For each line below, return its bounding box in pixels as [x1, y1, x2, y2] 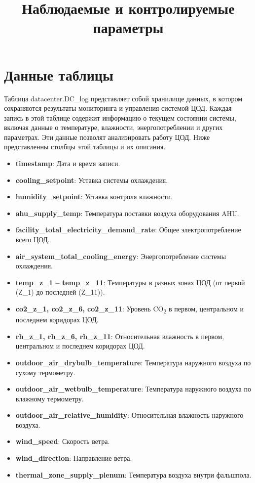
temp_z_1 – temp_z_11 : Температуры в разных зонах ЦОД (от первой [15, 277, 245, 287]
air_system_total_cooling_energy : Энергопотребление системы [15, 251, 226, 261]
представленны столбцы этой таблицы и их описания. [4, 141, 166, 152]
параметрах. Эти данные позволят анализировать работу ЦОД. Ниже [4, 132, 210, 142]
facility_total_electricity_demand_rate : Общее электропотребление [15, 224, 241, 235]
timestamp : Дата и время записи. [15, 158, 120, 169]
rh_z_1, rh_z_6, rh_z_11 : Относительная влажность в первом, [15, 331, 224, 341]
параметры [93, 17, 164, 38]
